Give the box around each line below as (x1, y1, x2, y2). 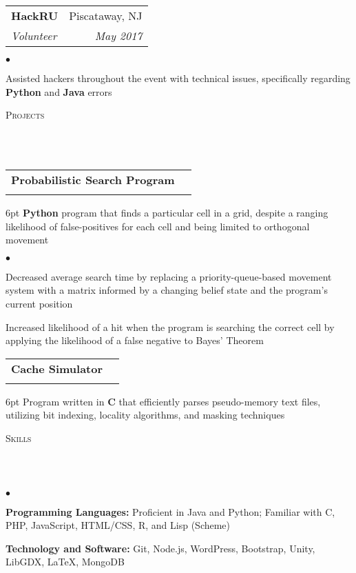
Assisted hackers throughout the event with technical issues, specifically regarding (6, 71, 350, 85)
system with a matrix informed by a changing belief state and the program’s (6, 283, 328, 297)
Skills (6, 430, 32, 445)
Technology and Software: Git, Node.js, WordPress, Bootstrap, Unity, (6, 541, 315, 555)
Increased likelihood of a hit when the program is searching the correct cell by (6, 319, 335, 334)
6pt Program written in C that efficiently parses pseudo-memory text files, (6, 394, 321, 408)
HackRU (11, 8, 59, 23)
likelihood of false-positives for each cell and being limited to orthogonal (6, 219, 310, 233)
